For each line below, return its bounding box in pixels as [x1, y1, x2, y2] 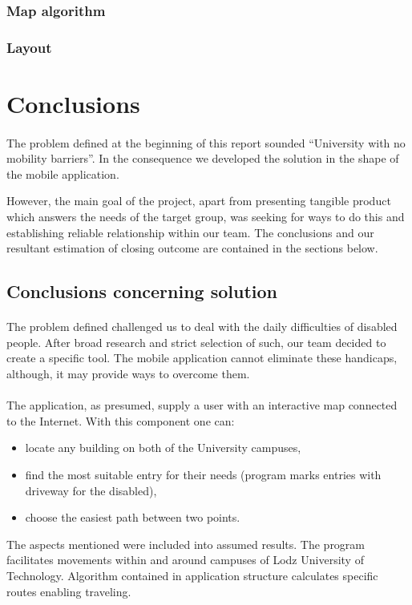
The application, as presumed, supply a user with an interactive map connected [6, 397, 398, 413]
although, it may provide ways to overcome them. [6, 365, 250, 381]
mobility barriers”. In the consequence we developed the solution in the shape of [6, 150, 399, 167]
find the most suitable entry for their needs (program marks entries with [25, 466, 382, 482]
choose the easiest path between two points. [25, 509, 240, 526]
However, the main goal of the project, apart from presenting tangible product [6, 192, 391, 209]
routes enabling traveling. [6, 583, 131, 599]
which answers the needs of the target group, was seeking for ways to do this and [6, 208, 405, 225]
